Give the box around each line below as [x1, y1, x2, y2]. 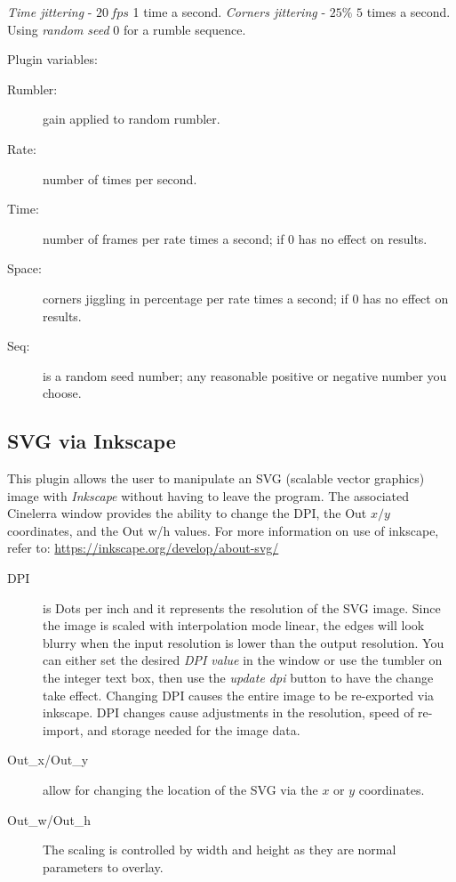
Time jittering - [7, 3, 92, 20]
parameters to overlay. [43, 857, 164, 876]
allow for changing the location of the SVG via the [43, 781, 318, 799]
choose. [43, 384, 82, 402]
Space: [7, 259, 42, 278]
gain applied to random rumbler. [43, 109, 220, 128]
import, [43, 720, 84, 739]
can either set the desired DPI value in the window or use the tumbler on [43, 651, 443, 669]
